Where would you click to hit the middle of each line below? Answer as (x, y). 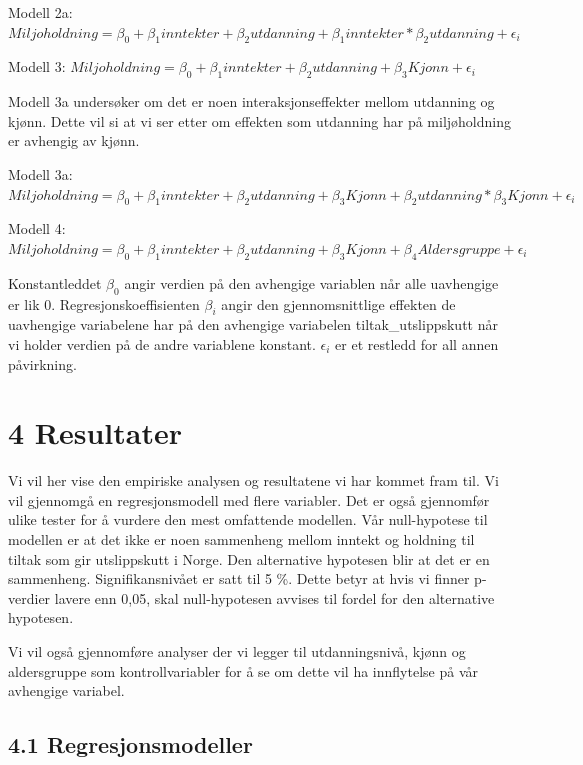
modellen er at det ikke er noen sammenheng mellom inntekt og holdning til (241, 539)
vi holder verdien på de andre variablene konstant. (162, 343)
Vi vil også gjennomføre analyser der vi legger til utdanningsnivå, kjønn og (237, 651)
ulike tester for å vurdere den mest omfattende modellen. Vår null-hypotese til (248, 519)
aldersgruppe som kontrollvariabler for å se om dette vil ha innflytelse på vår (243, 670)
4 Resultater (95, 432)
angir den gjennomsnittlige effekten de (338, 303)
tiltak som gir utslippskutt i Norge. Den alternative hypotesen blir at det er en (249, 558)
